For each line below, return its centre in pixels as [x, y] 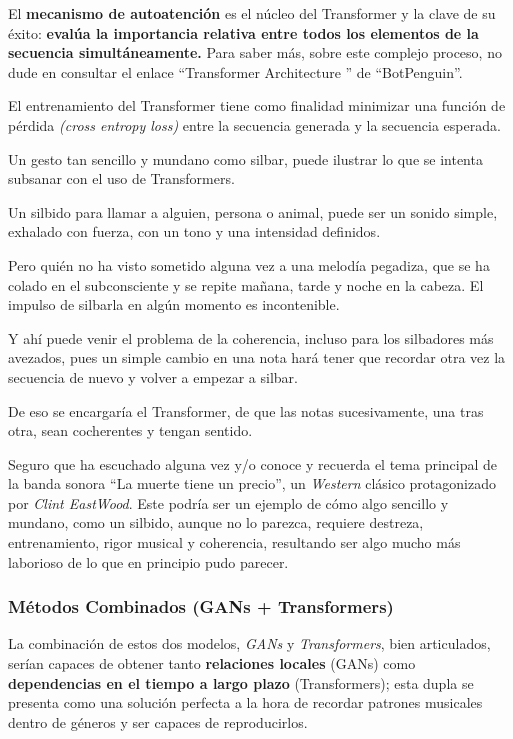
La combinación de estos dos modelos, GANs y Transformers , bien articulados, [249, 643]
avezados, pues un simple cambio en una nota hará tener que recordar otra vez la [257, 357]
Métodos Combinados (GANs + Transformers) [201, 606]
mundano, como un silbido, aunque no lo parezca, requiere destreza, [216, 522]
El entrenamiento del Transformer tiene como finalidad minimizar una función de [257, 105]
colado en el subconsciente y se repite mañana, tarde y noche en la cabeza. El [246, 284]
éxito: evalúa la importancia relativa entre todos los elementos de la [243, 32]
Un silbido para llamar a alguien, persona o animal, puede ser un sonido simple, [253, 211]
